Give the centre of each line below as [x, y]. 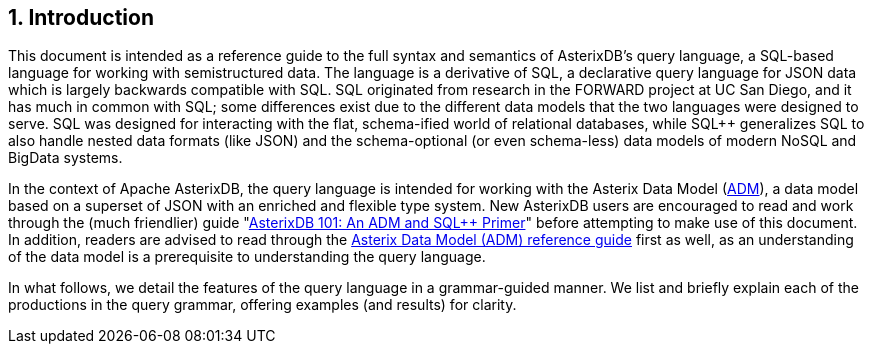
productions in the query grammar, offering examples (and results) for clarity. [262, 305]
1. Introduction [81, 17]
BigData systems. [65, 158]
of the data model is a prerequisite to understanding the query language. [247, 257]
